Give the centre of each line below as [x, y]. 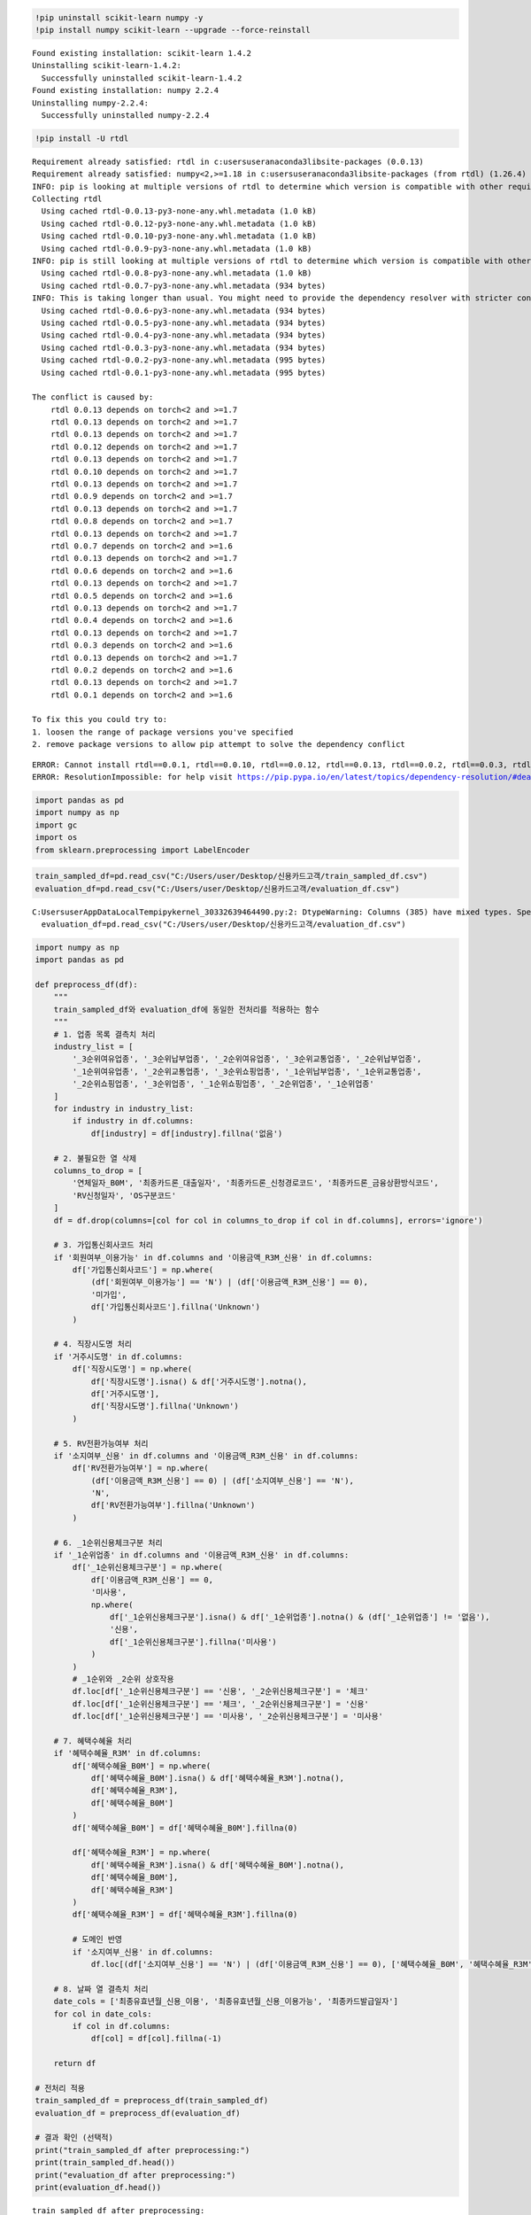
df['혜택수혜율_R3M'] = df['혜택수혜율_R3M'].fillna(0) [185, 1915]
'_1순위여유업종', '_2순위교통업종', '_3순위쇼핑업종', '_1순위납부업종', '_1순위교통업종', [247, 1071]
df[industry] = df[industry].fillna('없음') [187, 1133]
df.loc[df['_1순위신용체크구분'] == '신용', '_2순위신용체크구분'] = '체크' [220, 1691]
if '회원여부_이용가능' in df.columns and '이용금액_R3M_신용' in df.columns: [213, 1257]
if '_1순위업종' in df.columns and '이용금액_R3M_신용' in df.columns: [201, 1555]
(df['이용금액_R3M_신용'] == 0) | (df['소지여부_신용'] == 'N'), [222, 1481]
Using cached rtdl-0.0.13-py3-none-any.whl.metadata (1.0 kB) [179, 211]
